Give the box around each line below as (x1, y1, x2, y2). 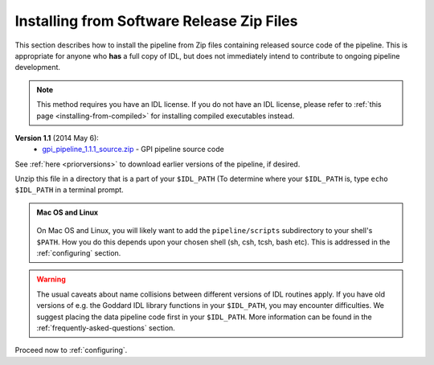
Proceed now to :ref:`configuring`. (14, 346, 128, 355)
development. (14, 63, 60, 72)
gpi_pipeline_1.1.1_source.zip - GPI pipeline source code (42, 145, 224, 154)
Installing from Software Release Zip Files (14, 12, 298, 30)
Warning (36, 274, 66, 285)
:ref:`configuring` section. (36, 248, 121, 258)
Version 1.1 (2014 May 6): (14, 133, 100, 142)
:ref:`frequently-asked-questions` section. (36, 322, 176, 333)
